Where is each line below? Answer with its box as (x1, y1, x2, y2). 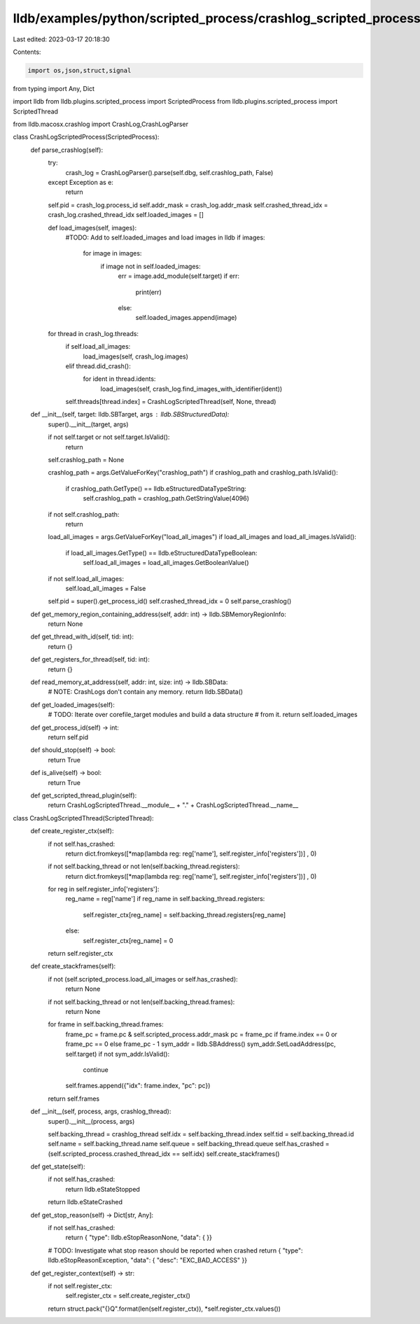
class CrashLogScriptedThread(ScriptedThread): (13, 814, 154, 822)
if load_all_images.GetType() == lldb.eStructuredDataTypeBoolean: (65, 548, 258, 557)
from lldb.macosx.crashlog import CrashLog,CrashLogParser (13, 120, 189, 129)
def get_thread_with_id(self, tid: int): (30, 632, 134, 641)
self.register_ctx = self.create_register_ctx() (65, 1292, 190, 1300)
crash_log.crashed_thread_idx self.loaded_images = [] (48, 211, 204, 219)
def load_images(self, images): (48, 223, 136, 232)
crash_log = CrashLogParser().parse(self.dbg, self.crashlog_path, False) (65, 168, 274, 176)
